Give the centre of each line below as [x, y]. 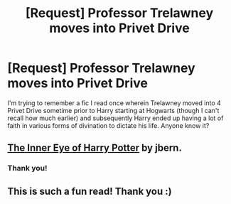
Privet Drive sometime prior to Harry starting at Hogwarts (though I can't [113, 110]
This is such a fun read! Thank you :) [90, 191]
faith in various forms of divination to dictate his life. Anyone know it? [108, 125]
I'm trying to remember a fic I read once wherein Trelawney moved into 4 [114, 103]
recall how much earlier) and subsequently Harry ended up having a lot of [116, 118]
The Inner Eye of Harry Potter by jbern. [95, 148]
